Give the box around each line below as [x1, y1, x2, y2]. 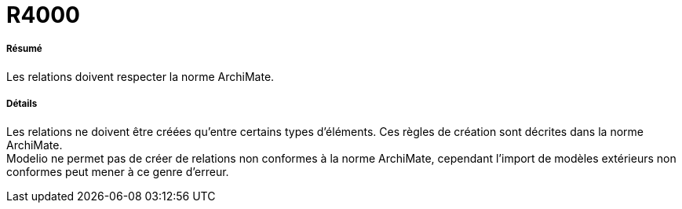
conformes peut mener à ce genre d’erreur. [6, 164, 229, 178]
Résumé [6, 43, 42, 55]
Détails [6, 98, 38, 110]
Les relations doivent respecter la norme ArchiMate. [6, 69, 275, 83]
